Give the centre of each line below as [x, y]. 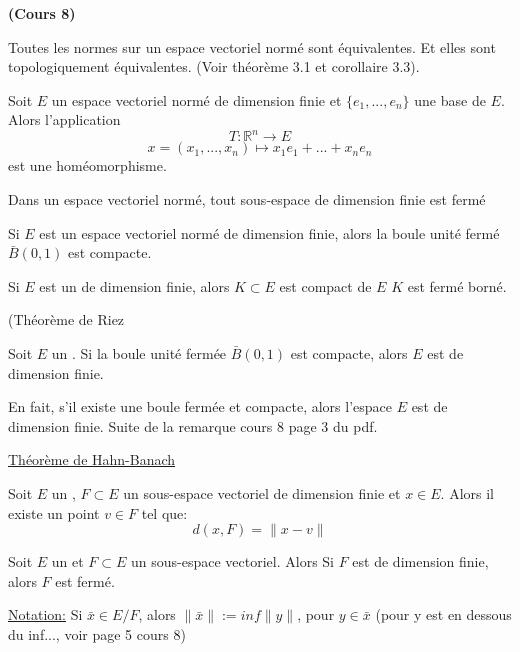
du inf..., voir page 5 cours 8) [97, 633]
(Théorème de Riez [66, 319]
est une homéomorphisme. [87, 165]
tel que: [164, 512]
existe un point [54, 512]
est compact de [325, 285]
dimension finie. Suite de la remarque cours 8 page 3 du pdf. [193, 425]
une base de [450, 99]
